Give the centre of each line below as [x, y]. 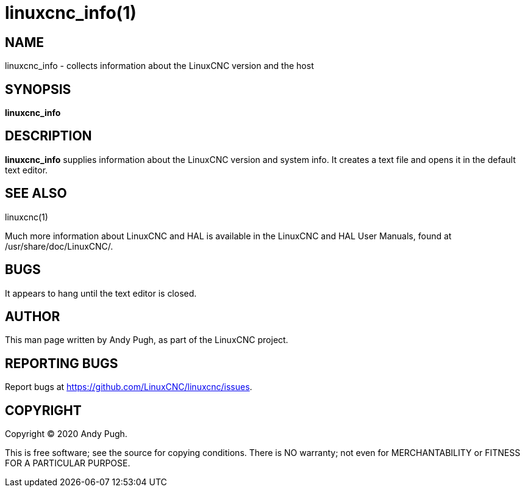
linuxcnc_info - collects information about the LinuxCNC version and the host [159, 66]
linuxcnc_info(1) [71, 13]
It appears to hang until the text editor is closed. [101, 293]
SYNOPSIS [38, 89]
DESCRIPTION [48, 136]
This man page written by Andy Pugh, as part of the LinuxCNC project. [147, 340]
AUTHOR [33, 316]
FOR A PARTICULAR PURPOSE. [68, 463]
